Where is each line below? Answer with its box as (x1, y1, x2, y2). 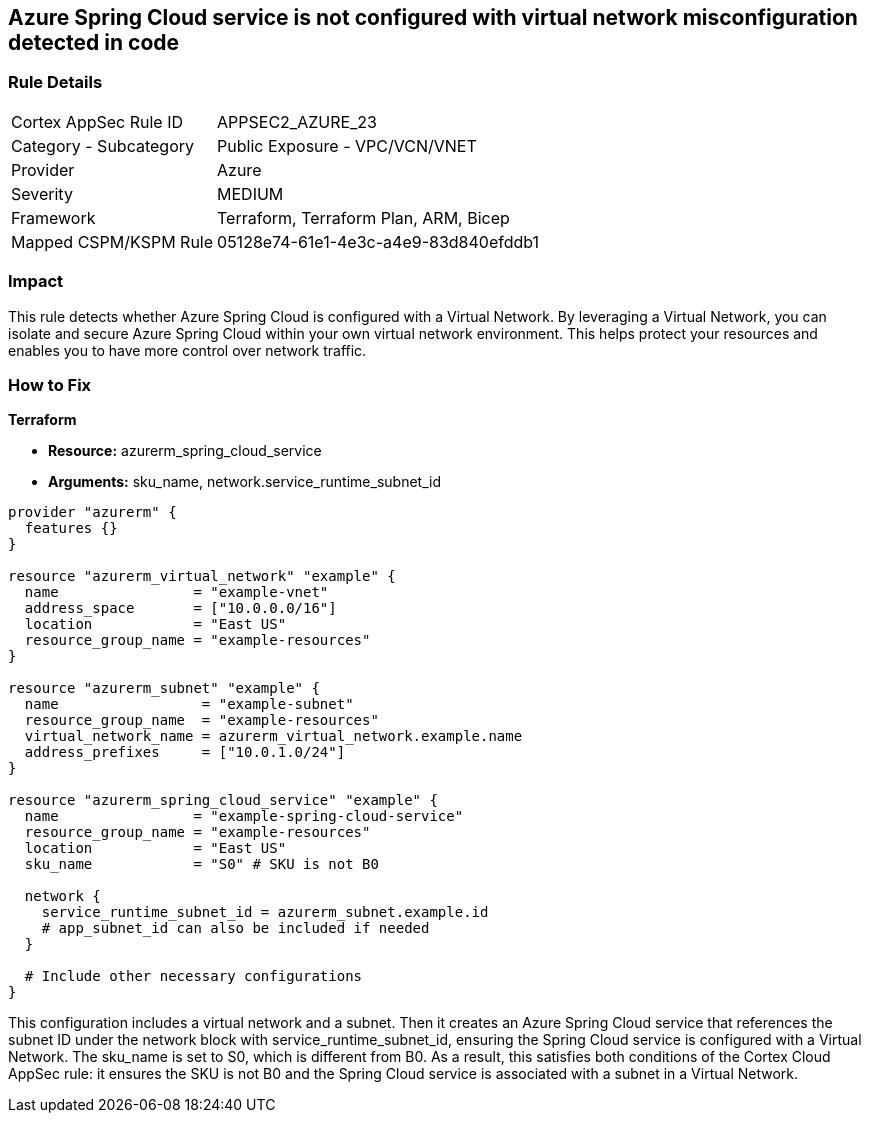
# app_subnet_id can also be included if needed (41, 920, 430, 937)
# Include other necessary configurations (24, 968, 363, 985)
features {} (24, 520, 118, 537)
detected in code (8, 30, 180, 55)
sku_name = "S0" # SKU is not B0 (24, 856, 379, 873)
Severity (11, 183, 73, 204)
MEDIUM (217, 183, 284, 204)
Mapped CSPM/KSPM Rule (11, 231, 214, 252)
